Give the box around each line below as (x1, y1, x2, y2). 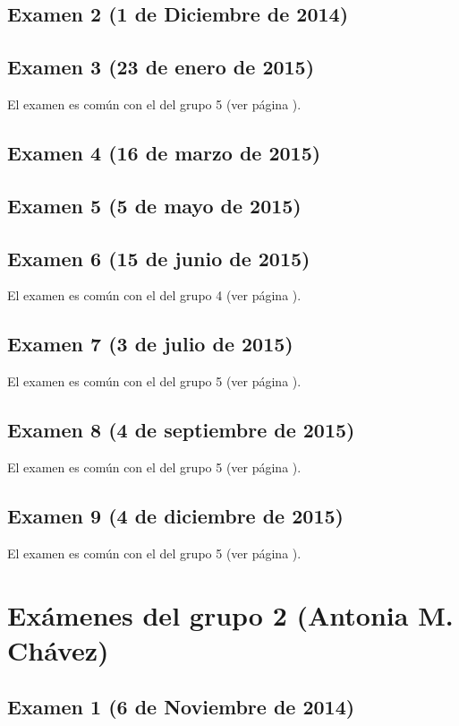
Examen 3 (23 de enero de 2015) (7, 53, 315, 81)
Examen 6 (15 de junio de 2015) (7, 244, 310, 272)
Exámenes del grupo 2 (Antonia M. (7, 596, 454, 633)
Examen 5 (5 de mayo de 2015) (7, 191, 302, 219)
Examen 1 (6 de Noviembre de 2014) (7, 693, 355, 721)
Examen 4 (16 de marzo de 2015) (7, 138, 321, 166)
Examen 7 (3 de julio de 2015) (7, 330, 293, 358)
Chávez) (7, 631, 109, 668)
